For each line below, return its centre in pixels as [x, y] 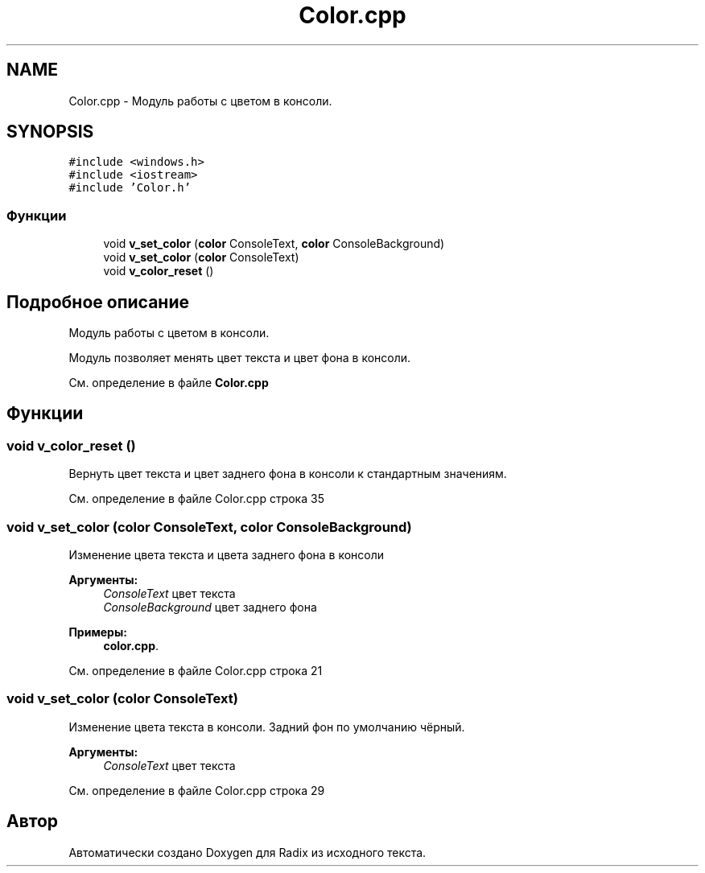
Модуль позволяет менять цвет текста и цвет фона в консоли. [240, 358]
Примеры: [98, 632]
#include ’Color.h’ [130, 188]
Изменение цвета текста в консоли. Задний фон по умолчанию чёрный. [267, 727]
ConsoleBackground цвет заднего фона [210, 607]
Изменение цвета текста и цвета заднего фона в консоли [227, 555]
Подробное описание [98, 302]
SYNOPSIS [50, 132]
